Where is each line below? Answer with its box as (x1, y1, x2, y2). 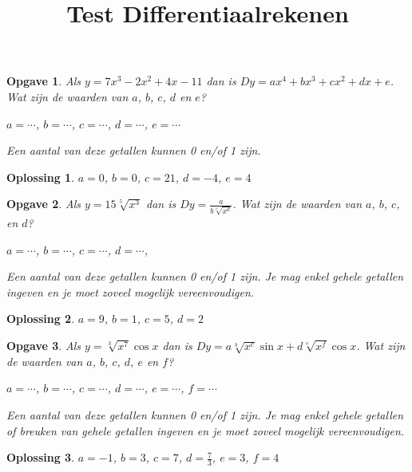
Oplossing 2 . (6, 310, 75, 327)
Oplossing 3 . (6, 449, 75, 466)
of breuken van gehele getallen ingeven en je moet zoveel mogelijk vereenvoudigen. (6, 422, 405, 439)
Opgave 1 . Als (6, 73, 81, 89)
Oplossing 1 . (6, 168, 75, 185)
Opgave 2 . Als (6, 195, 81, 212)
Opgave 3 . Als (6, 337, 81, 354)
